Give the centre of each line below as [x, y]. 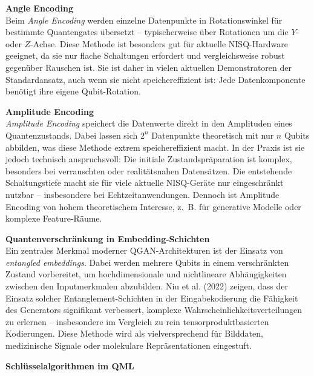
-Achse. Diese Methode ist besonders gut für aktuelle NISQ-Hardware [159, 43]
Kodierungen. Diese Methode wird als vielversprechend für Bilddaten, [134, 333]
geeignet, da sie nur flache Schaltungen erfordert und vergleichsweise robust [145, 55]
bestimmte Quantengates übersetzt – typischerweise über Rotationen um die [147, 32]
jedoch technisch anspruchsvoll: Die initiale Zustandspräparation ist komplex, [149, 159]
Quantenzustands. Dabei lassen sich [72, 135]
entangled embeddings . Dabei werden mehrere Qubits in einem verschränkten [147, 262]
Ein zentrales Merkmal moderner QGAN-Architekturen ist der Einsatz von [144, 250]
